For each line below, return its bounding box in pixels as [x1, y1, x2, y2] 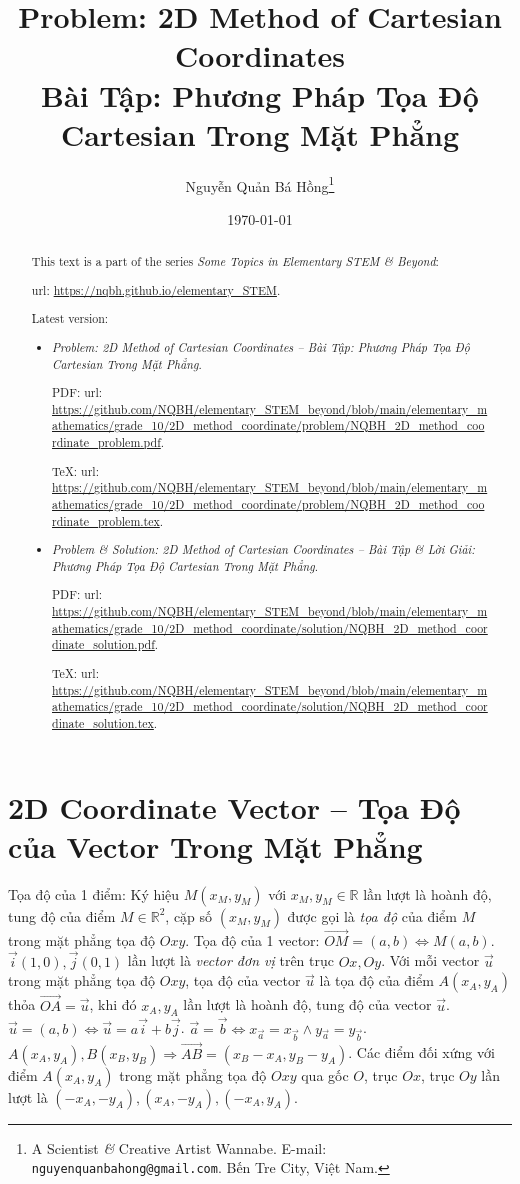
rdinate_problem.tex [52, 512, 160, 529]
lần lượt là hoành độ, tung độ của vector [183, 994, 432, 1015]
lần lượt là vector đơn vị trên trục [127, 950, 335, 971]
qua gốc [301, 1064, 349, 1085]
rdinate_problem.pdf [52, 434, 161, 451]
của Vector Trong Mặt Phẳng [8, 825, 423, 866]
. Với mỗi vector [381, 950, 480, 971]
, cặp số [165, 905, 213, 926]
